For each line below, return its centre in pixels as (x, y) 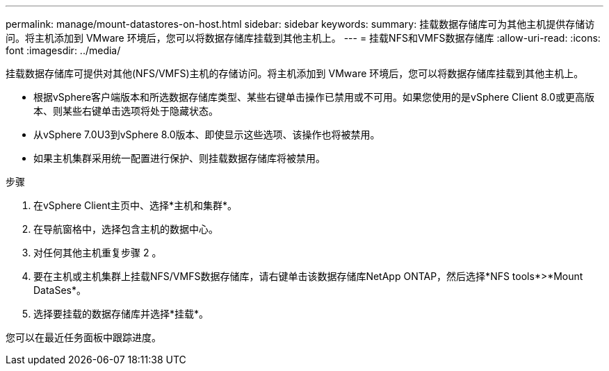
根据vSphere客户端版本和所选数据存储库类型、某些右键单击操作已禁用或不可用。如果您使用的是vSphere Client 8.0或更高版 (314, 97)
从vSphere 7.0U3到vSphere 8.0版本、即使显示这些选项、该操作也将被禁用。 (207, 134)
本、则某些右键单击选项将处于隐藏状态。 (126, 111)
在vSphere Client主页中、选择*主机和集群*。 (136, 205)
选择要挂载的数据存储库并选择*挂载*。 (121, 314)
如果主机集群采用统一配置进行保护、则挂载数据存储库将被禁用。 (179, 158)
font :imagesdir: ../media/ (63, 50)
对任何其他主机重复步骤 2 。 (98, 253)
